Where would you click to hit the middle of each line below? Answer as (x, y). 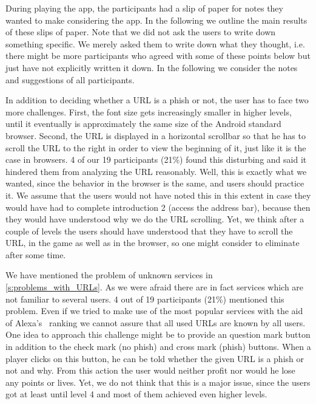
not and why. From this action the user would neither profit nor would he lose (150, 370)
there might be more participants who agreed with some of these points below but (158, 56)
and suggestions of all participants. (70, 79)
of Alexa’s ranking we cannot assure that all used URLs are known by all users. (156, 322)
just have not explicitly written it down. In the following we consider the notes (152, 67)
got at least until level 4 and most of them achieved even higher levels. (136, 394)
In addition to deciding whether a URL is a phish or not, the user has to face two (157, 100)
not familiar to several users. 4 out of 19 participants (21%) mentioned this (145, 299)
